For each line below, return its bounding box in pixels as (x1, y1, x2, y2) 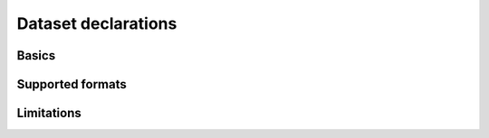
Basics (16, 48, 56, 63)
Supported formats (16, 77, 127, 92)
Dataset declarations (16, 14, 177, 33)
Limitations (16, 106, 81, 121)
